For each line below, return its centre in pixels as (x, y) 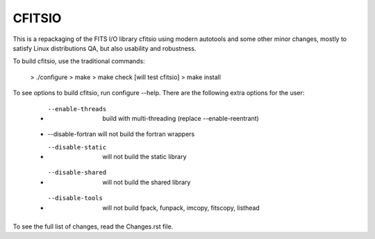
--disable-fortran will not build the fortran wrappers (121, 134)
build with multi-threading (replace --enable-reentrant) (181, 118)
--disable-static (77, 147)
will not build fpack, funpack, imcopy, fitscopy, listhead (181, 208)
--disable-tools (75, 198)
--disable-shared (77, 173)
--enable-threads (77, 109)
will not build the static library (144, 157)
